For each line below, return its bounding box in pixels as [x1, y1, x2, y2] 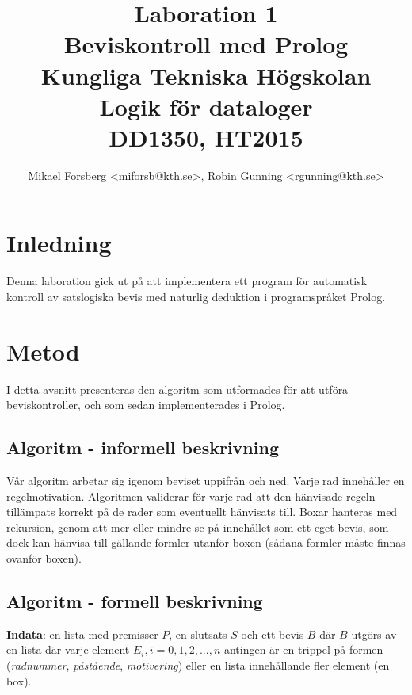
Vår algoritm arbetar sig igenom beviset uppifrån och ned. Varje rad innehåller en [6, 472, 405, 489]
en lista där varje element [6, 641, 130, 658]
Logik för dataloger [99, 90, 313, 122]
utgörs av [351, 625, 397, 642]
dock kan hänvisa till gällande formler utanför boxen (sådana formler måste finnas [6, 534, 406, 551]
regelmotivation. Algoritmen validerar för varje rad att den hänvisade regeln [6, 487, 376, 504]
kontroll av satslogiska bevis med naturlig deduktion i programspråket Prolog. [6, 288, 386, 304]
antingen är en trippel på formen [223, 641, 383, 658]
